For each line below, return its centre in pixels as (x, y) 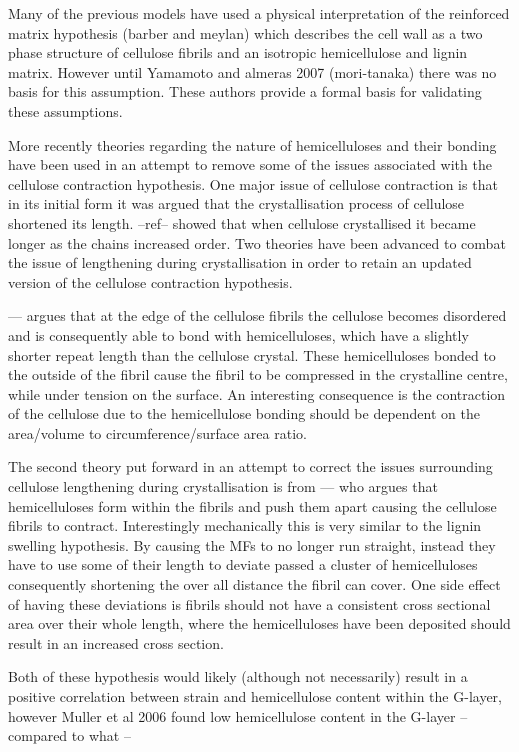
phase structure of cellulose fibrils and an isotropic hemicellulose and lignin (238, 52)
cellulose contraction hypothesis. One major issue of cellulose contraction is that (253, 183)
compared (38, 735)
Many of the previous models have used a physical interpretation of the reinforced (259, 13)
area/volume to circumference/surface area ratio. (157, 432)
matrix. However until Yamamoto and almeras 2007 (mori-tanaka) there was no (252, 71)
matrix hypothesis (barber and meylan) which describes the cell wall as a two (245, 32)
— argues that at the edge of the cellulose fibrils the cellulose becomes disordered (257, 315)
